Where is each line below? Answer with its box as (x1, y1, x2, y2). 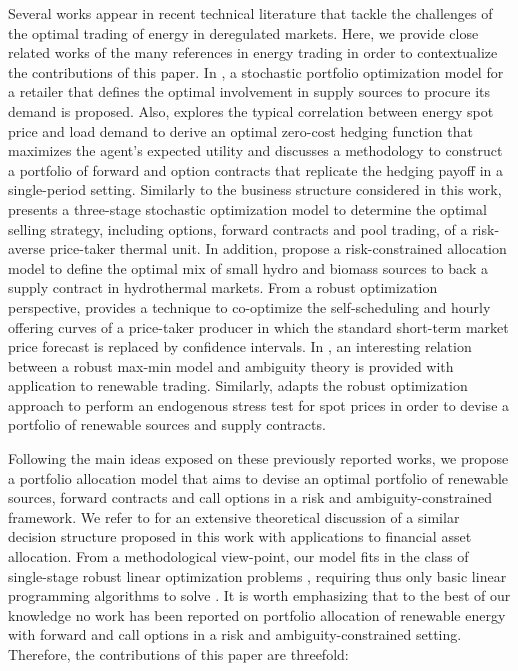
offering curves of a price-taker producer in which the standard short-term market (8, 316, 509, 337)
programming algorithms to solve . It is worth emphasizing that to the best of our (8, 585, 511, 606)
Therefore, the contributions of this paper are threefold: (8, 644, 349, 664)
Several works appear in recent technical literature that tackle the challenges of (8, 3, 493, 23)
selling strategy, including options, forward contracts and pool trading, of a (8, 218, 468, 239)
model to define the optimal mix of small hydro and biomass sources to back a (8, 257, 488, 278)
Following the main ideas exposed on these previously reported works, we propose (8, 448, 509, 469)
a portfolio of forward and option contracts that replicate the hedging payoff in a (8, 159, 503, 180)
